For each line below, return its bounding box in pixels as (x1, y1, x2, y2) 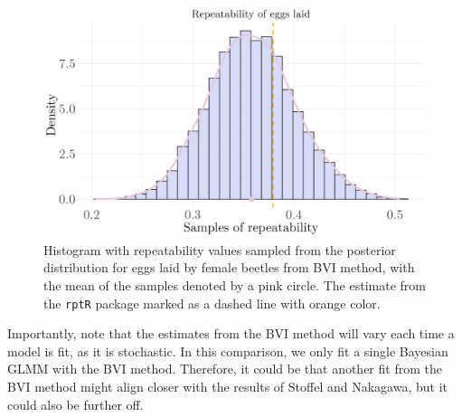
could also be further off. (7, 394, 144, 413)
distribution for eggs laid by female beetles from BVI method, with (43, 258, 415, 277)
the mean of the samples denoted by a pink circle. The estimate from (43, 276, 426, 295)
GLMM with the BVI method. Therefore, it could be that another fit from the (7, 359, 442, 378)
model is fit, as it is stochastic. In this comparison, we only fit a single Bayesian (7, 341, 448, 360)
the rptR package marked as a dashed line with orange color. (43, 293, 381, 312)
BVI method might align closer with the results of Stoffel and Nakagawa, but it (7, 377, 448, 396)
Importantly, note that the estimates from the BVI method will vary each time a (7, 324, 455, 343)
